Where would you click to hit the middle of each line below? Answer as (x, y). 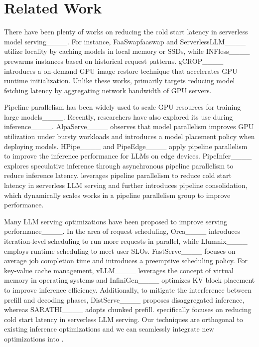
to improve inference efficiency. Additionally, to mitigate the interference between (128, 289)
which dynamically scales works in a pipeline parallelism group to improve (117, 195)
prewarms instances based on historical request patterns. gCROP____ (114, 61)
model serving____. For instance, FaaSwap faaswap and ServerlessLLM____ (125, 41)
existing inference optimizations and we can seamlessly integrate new (109, 329)
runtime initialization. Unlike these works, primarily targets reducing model (120, 81)
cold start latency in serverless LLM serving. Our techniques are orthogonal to (124, 319)
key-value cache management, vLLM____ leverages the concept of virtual (119, 270)
